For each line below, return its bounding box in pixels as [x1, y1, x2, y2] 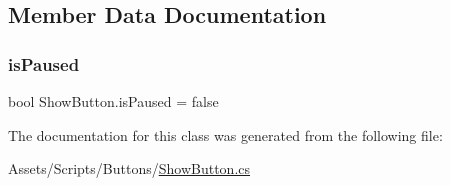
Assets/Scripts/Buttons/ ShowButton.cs [8, 158, 251, 179]
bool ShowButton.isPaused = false [8, 91, 219, 111]
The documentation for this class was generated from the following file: [8, 124, 443, 145]
